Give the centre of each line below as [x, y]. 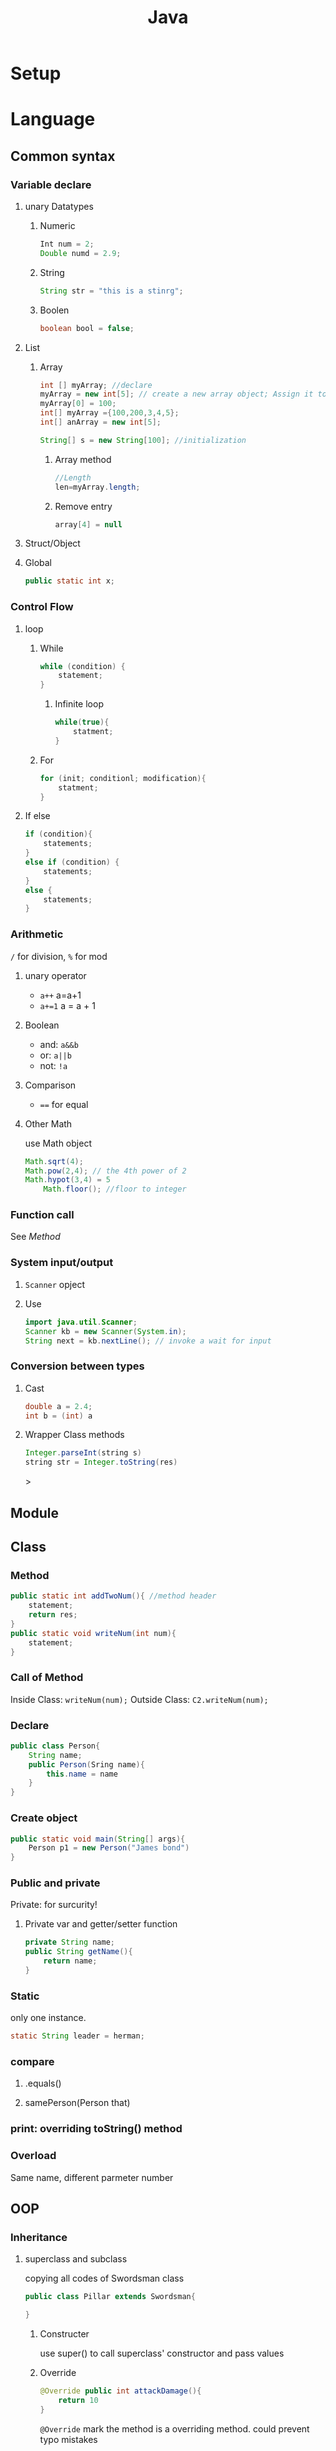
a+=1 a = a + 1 [67, 1005]
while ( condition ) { [82, 666]
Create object [44, 1818]
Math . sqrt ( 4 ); [54, 1161]
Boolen [54, 310]
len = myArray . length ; [97, 487]
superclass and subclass [76, 2259]
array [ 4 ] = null [88, 524]
